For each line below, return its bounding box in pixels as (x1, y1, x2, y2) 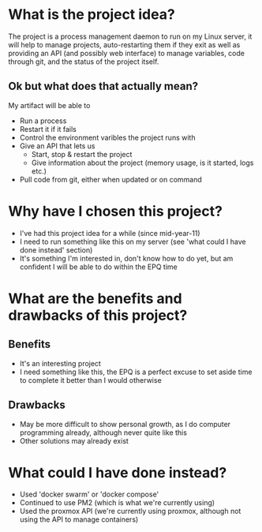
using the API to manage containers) (19, 515, 139, 524)
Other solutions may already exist (19, 436, 129, 445)
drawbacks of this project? (8, 306, 188, 324)
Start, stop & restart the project (31, 149, 133, 159)
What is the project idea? (8, 6, 175, 24)
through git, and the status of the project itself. (8, 57, 159, 66)
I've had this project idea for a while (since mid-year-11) (19, 228, 200, 238)
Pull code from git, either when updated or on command (19, 174, 203, 184)
